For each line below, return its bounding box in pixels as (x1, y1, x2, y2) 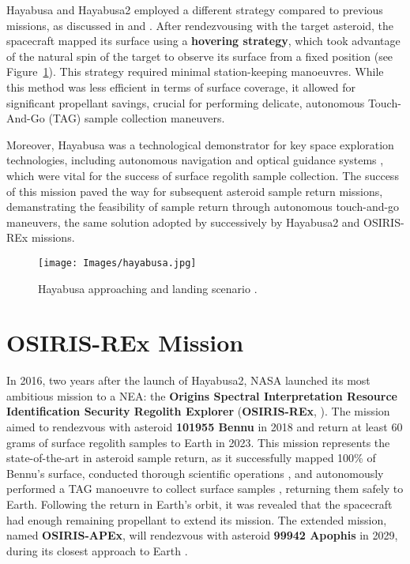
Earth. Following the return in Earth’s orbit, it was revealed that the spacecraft (6, 496, 393, 513)
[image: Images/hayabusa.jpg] (38, 257, 197, 269)
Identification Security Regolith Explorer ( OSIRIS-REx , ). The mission (6, 403, 390, 419)
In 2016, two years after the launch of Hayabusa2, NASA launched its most (6, 372, 371, 389)
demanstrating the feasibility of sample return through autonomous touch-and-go (6, 198, 400, 215)
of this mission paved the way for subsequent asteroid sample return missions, (6, 182, 383, 199)
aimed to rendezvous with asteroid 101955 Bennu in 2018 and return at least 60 (6, 419, 403, 435)
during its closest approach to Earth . (6, 542, 188, 558)
